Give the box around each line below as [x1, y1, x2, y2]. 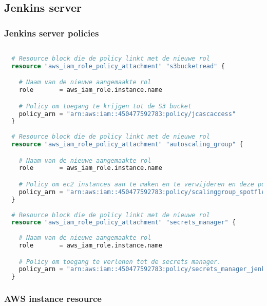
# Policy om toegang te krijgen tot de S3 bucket [18, 102, 192, 110]
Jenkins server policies [4, 26, 99, 39]
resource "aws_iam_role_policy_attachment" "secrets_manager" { [11, 219, 236, 226]
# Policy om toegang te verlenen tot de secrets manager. [18, 258, 221, 265]
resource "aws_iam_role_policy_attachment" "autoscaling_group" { [11, 141, 243, 148]
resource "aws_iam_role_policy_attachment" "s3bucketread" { [11, 62, 225, 70]
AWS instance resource [4, 292, 102, 305]
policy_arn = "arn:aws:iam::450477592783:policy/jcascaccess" [18, 110, 236, 118]
